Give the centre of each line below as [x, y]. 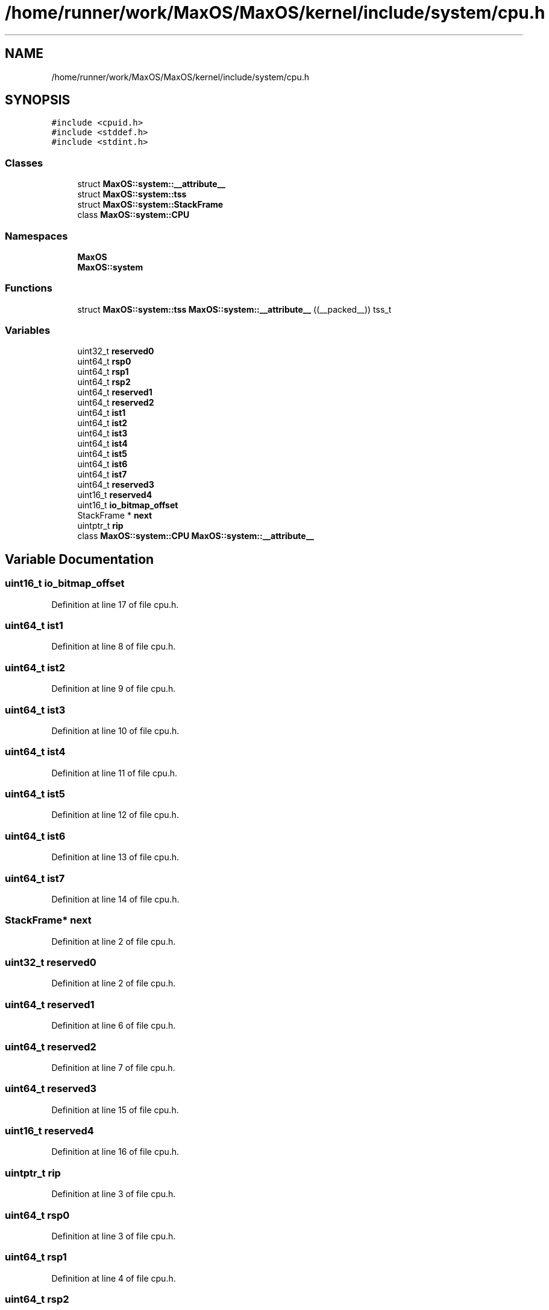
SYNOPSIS [38, 100]
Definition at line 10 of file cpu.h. [115, 730]
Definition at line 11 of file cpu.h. [115, 773]
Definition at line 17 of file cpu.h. [115, 604]
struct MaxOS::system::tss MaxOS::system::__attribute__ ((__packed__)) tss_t [234, 309]
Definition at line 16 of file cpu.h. [115, 1152]
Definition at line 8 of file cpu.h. [114, 647]
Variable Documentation [80, 559]
